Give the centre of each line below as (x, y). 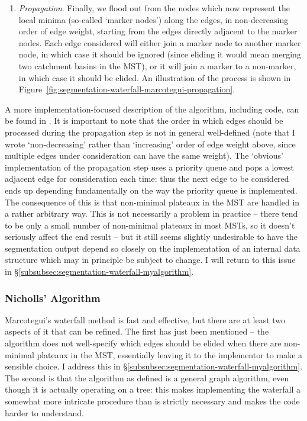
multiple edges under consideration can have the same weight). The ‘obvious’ (144, 155)
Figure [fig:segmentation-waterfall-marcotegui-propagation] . (127, 89)
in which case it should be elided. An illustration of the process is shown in (155, 77)
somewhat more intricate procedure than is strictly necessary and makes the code (152, 401)
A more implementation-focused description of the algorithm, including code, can (152, 109)
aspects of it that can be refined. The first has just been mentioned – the (137, 331)
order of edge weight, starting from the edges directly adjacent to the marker (158, 31)
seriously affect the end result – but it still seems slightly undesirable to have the (151, 237)
